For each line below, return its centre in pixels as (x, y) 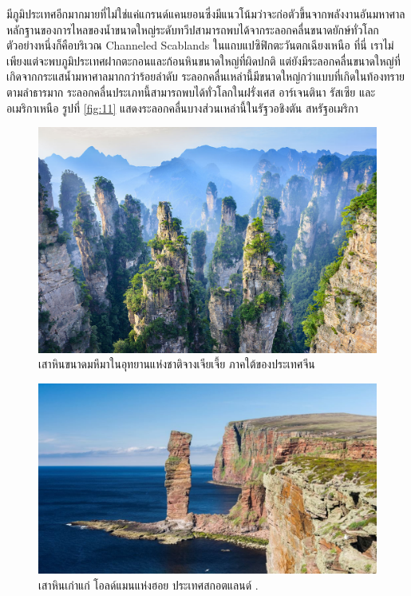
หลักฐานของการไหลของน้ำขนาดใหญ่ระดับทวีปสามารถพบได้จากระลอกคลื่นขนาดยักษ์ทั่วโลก (193, 29)
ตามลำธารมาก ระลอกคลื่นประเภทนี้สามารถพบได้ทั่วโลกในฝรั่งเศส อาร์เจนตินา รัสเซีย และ (191, 91)
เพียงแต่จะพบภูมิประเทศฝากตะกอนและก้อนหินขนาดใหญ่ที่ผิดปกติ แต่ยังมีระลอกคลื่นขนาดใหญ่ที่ (204, 60)
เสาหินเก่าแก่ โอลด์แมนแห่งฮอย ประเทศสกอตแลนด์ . (148, 584)
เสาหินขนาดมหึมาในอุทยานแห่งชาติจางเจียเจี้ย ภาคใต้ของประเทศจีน (177, 364)
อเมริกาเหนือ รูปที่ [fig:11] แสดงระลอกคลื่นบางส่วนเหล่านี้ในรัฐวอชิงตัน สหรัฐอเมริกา (182, 107)
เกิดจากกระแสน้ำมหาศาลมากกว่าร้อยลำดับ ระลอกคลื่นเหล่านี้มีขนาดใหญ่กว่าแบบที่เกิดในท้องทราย (205, 76)
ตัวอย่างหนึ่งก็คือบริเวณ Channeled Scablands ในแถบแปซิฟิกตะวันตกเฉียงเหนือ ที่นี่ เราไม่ (200, 45)
